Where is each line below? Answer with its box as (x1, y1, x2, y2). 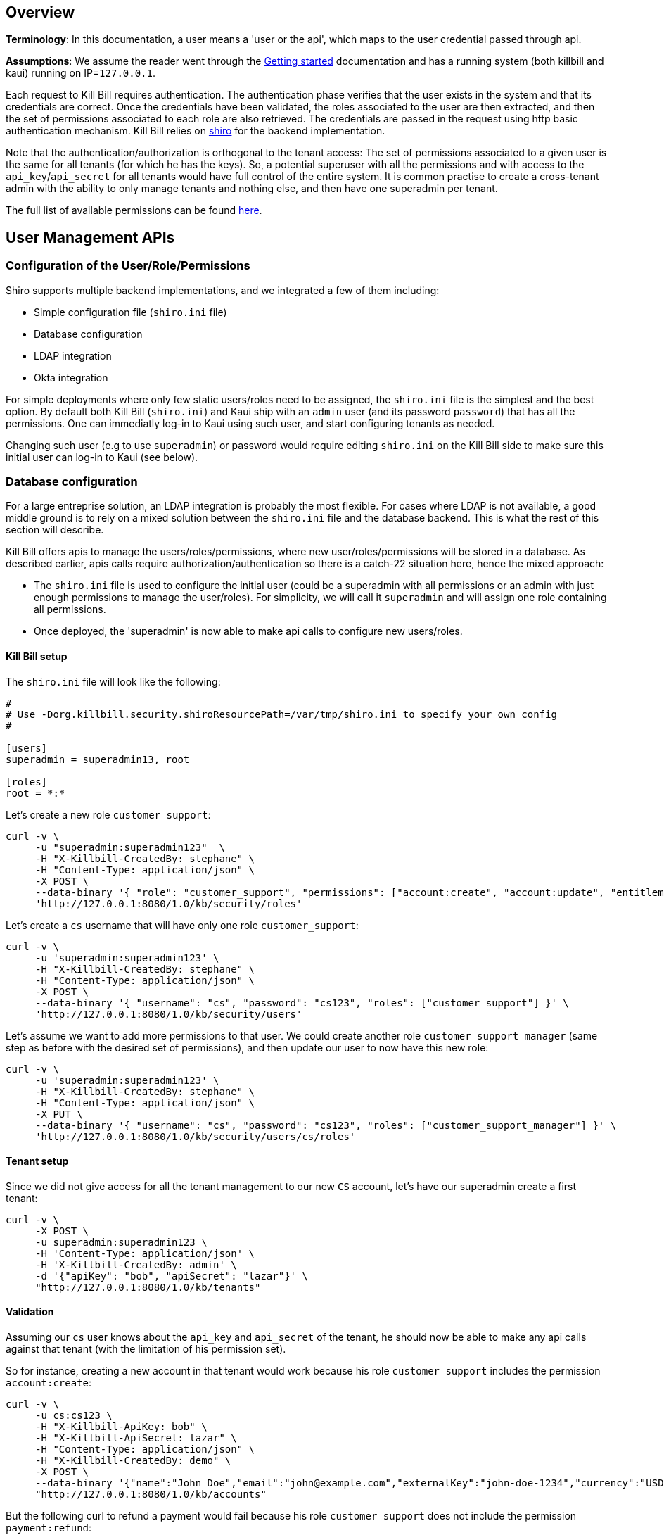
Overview (6, 4, 75, 21)
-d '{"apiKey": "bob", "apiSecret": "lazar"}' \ (35, 1270, 308, 1282)
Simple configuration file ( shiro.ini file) (34, 305, 227, 318)
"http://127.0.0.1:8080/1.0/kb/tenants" (35, 1281, 261, 1293)
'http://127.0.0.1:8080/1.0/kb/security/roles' (35, 897, 302, 909)
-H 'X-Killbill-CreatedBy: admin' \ (35, 1258, 237, 1270)
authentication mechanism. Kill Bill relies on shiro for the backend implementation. (6, 125, 385, 137)
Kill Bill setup (6, 650, 68, 662)
